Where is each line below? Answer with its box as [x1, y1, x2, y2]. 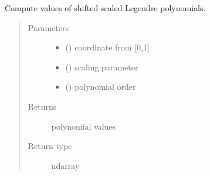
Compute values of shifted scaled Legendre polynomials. [5, 2, 206, 13]
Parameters [28, 21, 69, 33]
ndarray [51, 159, 80, 171]
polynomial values [51, 120, 116, 132]
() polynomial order [65, 80, 136, 93]
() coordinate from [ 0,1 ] [65, 41, 150, 53]
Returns [28, 100, 57, 112]
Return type [28, 140, 72, 152]
